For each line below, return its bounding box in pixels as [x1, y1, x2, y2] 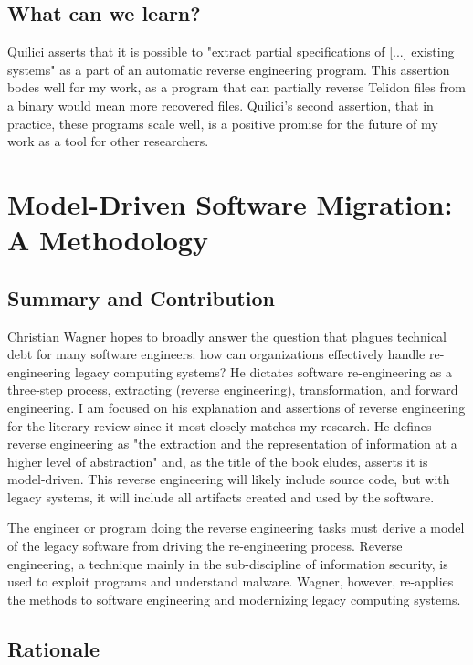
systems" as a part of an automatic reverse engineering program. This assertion [7, 59, 450, 79]
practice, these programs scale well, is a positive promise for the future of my [7, 113, 438, 132]
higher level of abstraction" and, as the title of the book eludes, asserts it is [7, 451, 428, 470]
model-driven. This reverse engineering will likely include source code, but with [7, 470, 450, 489]
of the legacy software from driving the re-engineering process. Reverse [7, 536, 403, 555]
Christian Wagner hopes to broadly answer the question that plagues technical [7, 326, 447, 345]
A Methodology [7, 221, 208, 259]
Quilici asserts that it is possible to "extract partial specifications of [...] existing [7, 42, 455, 61]
